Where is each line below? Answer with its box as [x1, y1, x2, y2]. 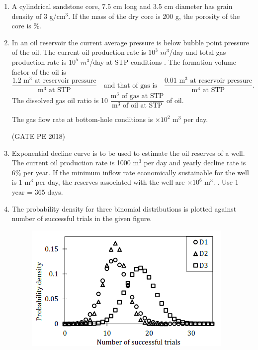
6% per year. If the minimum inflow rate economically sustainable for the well [11, 167, 249, 177]
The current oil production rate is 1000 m [11, 157, 139, 168]
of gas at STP [121, 93, 164, 100]
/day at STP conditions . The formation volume [89, 56, 236, 67]
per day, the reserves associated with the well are [35, 177, 185, 187]
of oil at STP [123, 102, 163, 110]
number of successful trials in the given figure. [11, 213, 152, 224]
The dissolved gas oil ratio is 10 [11, 95, 108, 105]
